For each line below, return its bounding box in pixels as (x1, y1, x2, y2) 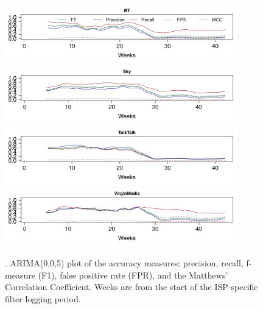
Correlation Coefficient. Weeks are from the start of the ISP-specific (5, 280, 258, 293)
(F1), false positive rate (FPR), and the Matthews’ (38, 268, 228, 281)
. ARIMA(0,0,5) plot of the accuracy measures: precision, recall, (5, 256, 244, 269)
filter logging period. (5, 292, 81, 305)
